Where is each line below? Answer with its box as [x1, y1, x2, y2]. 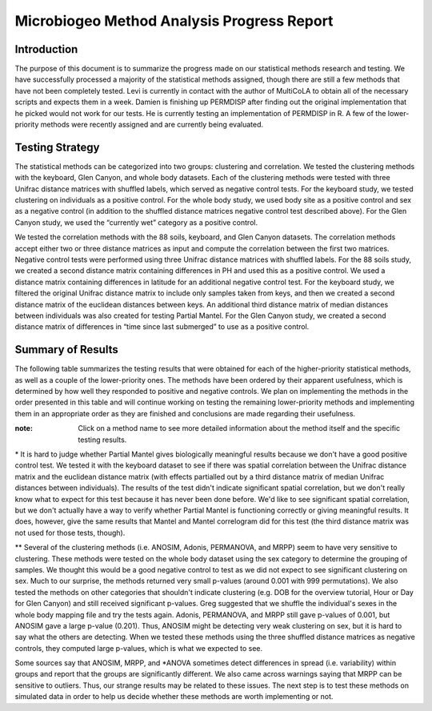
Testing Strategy [14, 140, 100, 154]
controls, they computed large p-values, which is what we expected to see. [14, 643, 263, 653]
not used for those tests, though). [14, 528, 126, 537]
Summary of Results [14, 343, 119, 356]
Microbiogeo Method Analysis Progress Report [14, 12, 334, 30]
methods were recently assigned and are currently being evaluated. [40, 120, 264, 130]
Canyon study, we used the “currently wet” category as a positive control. [14, 217, 258, 227]
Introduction [14, 42, 78, 56]
